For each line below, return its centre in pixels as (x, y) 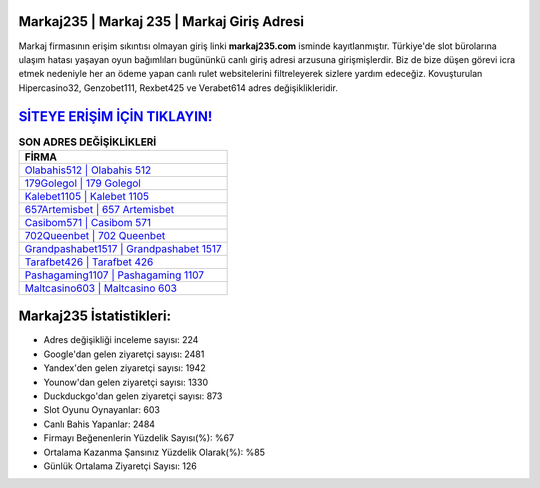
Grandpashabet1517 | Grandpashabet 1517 (123, 248)
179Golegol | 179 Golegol (83, 183)
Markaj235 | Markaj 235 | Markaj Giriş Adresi (161, 21)
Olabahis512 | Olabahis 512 (88, 170)
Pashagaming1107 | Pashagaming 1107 (114, 275)
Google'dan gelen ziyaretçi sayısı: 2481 (124, 354)
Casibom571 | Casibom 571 (88, 222)
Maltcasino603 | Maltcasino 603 (100, 288)
